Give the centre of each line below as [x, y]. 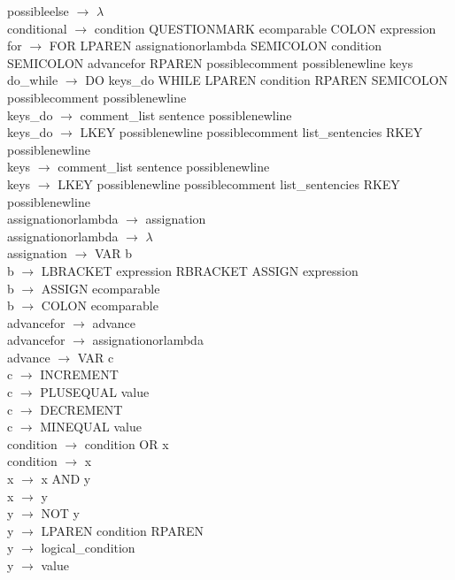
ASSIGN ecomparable [100, 288]
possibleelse [38, 11]
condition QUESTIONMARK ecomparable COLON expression [265, 28]
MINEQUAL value [91, 427]
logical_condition [88, 548]
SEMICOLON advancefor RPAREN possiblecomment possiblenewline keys [210, 62]
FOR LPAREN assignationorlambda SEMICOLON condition [215, 46]
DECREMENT [81, 409]
